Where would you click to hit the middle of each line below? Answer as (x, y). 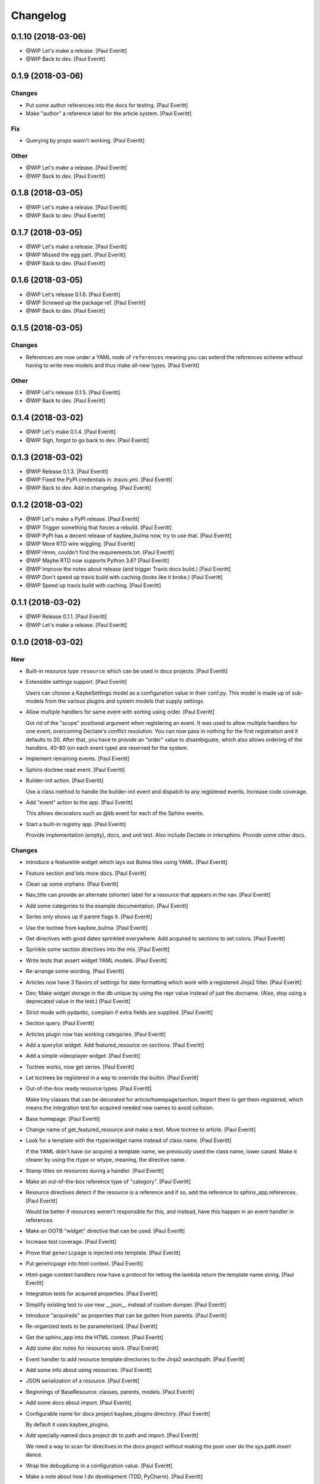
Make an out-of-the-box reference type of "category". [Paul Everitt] (108, 1182)
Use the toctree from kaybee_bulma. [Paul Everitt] (87, 927)
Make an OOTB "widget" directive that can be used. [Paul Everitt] (105, 1231)
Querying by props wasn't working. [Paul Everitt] (85, 141)
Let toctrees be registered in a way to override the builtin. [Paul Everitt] (112, 1078)
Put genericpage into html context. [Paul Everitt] (84, 1264)
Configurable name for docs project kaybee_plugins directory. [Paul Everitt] (118, 1413)
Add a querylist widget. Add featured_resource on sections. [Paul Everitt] (115, 1045)
